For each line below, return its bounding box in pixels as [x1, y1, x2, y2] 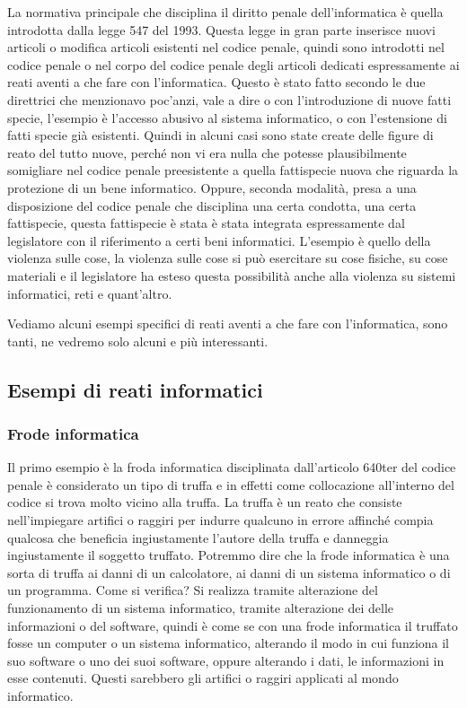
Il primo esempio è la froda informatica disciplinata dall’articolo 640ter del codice [7, 458, 456, 476]
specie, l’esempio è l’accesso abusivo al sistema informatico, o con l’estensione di [7, 108, 447, 127]
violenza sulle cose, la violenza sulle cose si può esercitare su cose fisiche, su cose [7, 249, 448, 267]
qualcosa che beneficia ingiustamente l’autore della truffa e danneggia [7, 528, 389, 546]
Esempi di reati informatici [7, 375, 263, 403]
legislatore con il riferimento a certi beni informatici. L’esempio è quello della [7, 231, 431, 249]
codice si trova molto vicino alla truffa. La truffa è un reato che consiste [7, 493, 402, 511]
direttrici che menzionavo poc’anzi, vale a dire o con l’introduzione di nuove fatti [7, 90, 452, 109]
